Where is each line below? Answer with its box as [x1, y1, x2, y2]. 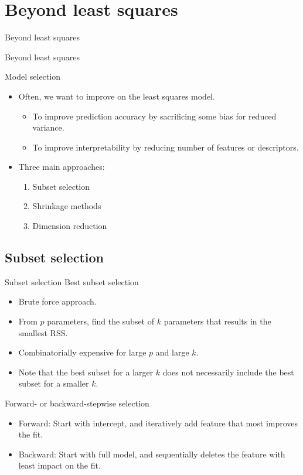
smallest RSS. [18, 326, 68, 339]
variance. [32, 121, 64, 134]
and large [155, 346, 189, 358]
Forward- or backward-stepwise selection [5, 397, 149, 409]
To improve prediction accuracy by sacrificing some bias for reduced [32, 110, 277, 122]
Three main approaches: [18, 160, 105, 173]
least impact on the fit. [18, 459, 101, 471]
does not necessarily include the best [162, 365, 294, 378]
